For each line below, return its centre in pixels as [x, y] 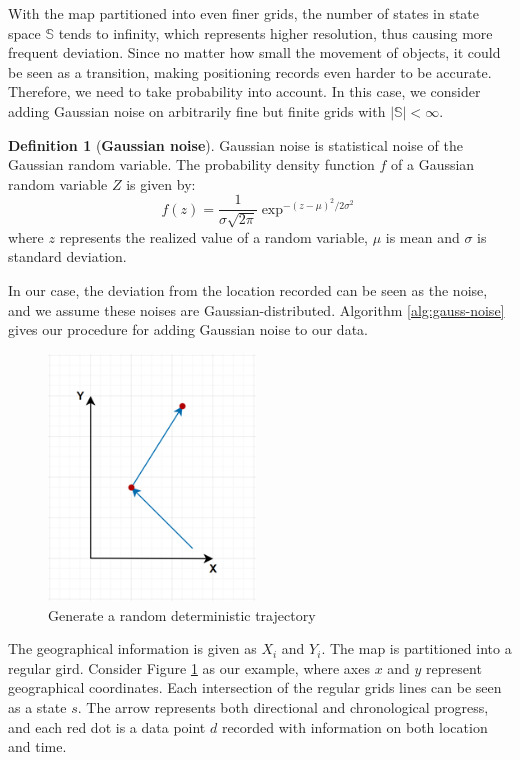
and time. [37, 746]
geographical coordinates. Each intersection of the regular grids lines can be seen [255, 687]
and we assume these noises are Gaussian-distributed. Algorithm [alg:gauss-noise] [256, 309]
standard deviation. [67, 256]
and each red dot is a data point [107, 726]
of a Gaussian [433, 164]
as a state [37, 707]
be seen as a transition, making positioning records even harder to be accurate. [250, 71]
